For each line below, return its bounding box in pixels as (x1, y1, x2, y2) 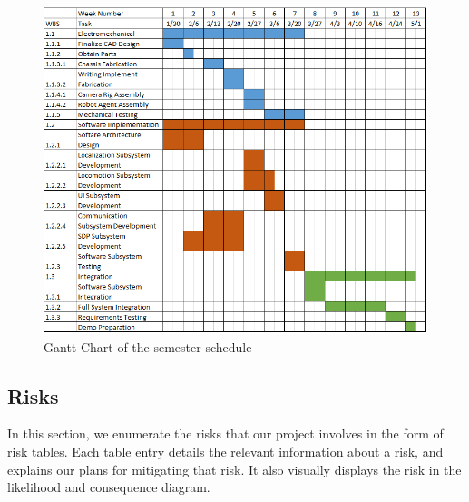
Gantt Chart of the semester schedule (44, 337, 252, 356)
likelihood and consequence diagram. (7, 477, 210, 497)
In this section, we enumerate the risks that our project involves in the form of (7, 424, 444, 443)
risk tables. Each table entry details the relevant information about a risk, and (7, 441, 444, 460)
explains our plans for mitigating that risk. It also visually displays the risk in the (7, 459, 462, 478)
